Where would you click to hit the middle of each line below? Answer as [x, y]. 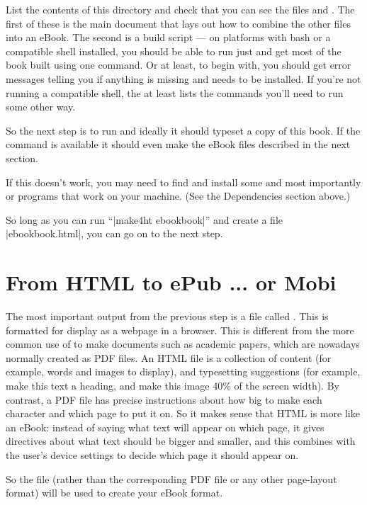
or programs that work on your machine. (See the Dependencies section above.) [178, 196]
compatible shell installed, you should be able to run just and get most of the [174, 51]
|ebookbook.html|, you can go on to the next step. [114, 233]
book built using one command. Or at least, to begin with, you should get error [179, 65]
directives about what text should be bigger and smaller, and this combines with [181, 441]
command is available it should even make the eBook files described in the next [178, 144]
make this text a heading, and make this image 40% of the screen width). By [173, 385]
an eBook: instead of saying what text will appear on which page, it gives [165, 427]
